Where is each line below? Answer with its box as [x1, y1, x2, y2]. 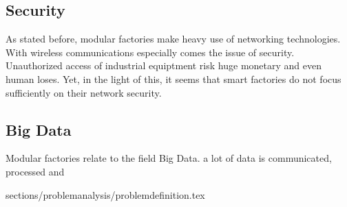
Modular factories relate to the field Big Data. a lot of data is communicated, [6, 151, 332, 165]
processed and [6, 164, 65, 178]
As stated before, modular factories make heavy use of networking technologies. [6, 32, 341, 46]
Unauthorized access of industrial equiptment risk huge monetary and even [6, 58, 322, 73]
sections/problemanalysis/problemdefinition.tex [6, 187, 205, 202]
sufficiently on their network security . [6, 85, 162, 99]
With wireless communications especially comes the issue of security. [6, 45, 295, 59]
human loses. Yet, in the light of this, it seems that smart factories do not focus [6, 71, 341, 86]
